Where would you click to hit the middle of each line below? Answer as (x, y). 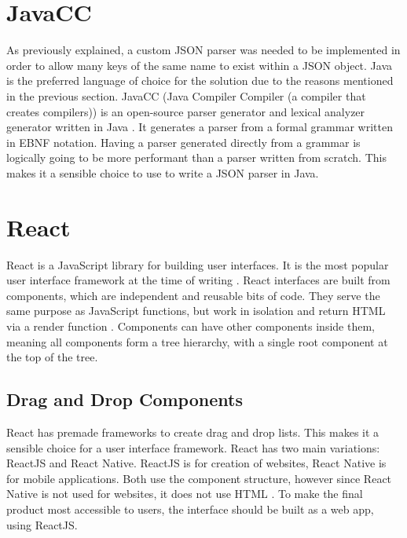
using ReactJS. (42, 524)
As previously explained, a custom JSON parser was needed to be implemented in (203, 50)
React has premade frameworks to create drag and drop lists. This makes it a (193, 432)
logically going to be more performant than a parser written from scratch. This (196, 157)
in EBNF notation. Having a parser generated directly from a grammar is (183, 142)
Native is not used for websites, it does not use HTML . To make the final (185, 494)
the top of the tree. (52, 357)
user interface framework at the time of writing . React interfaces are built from (198, 280)
